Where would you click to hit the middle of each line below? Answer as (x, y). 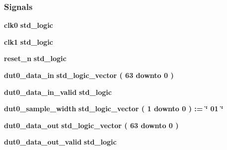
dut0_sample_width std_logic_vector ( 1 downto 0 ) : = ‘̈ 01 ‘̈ (114, 109)
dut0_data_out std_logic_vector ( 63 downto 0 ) (91, 125)
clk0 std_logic (29, 25)
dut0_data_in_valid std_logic (58, 92)
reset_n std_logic (35, 58)
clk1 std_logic (29, 41)
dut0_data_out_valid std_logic (60, 142)
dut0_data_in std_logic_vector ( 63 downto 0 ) (89, 75)
